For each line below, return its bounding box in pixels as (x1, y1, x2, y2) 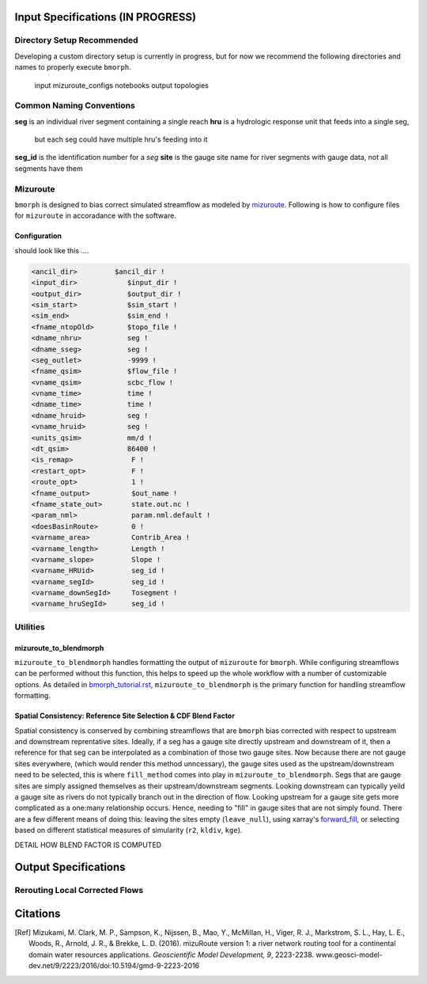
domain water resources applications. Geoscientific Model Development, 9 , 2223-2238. (28, 950, 315, 959)
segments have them (14, 163, 83, 173)
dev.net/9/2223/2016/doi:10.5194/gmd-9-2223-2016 (28, 961, 200, 971)
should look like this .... (14, 245, 90, 255)
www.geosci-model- (315, 950, 383, 959)
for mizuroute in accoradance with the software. (14, 211, 177, 221)
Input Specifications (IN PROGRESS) (14, 10, 197, 24)
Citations (14, 906, 61, 920)
